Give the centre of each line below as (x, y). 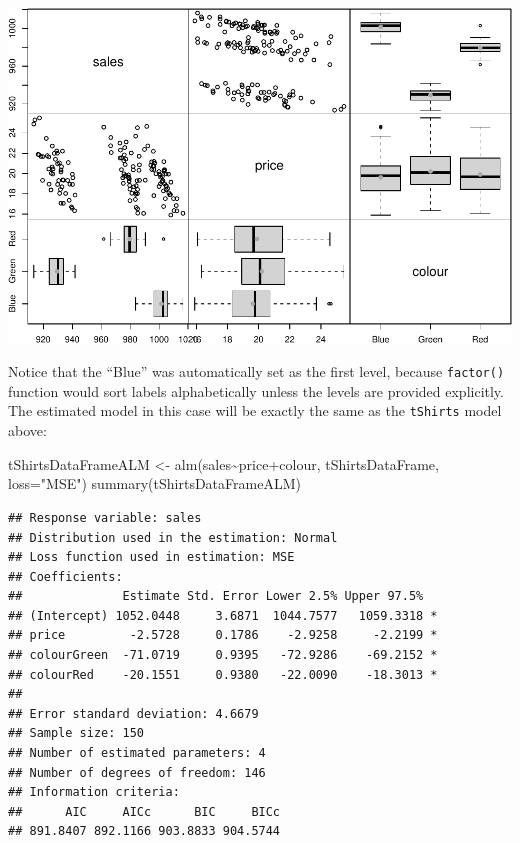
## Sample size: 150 (76, 733)
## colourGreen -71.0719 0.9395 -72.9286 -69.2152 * (223, 655)
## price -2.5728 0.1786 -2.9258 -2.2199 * (223, 635)
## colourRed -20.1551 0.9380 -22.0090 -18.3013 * (223, 674)
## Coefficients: (65, 576)
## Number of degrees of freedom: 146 (137, 772)
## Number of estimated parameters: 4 (137, 753)
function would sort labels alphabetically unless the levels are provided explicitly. (256, 390)
